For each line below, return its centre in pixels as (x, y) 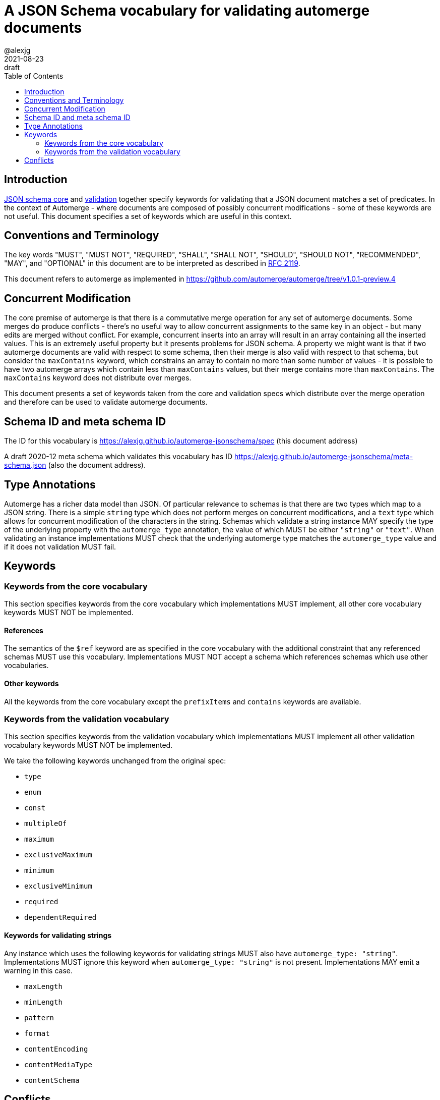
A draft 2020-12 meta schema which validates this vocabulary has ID (118, 457)
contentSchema (52, 1080)
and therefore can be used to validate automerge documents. (106, 402)
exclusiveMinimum (58, 886)
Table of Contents (34, 76)
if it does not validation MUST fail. (60, 546)
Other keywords (32, 684)
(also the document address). (97, 465)
